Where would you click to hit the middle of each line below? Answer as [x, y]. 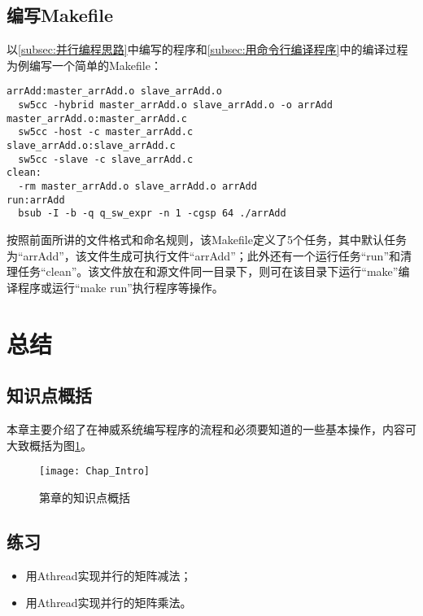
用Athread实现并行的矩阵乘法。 [109, 603]
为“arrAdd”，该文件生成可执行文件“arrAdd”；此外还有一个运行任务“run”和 [204, 255]
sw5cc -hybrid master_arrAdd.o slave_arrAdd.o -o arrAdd [175, 105]
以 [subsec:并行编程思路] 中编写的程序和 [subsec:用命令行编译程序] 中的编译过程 [207, 49]
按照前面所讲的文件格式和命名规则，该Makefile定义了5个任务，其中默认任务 [207, 239]
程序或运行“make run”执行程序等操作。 [120, 287]
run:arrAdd [36, 200]
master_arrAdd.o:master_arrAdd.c [97, 118]
